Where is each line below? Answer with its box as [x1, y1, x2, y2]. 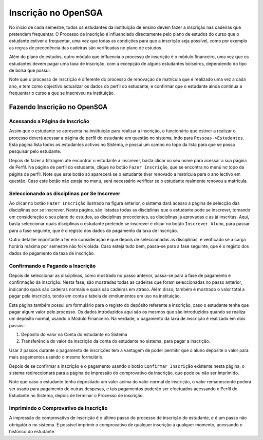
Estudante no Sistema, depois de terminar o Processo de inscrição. [9, 393, 144, 398]
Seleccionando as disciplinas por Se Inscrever [9, 190, 121, 197]
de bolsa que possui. [9, 67, 51, 73]
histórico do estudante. [9, 429, 56, 435]
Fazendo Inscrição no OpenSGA [9, 103, 108, 111]
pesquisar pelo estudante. [9, 148, 62, 154]
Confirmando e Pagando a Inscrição [9, 262, 96, 269]
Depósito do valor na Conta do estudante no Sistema [21, 332, 128, 337]
